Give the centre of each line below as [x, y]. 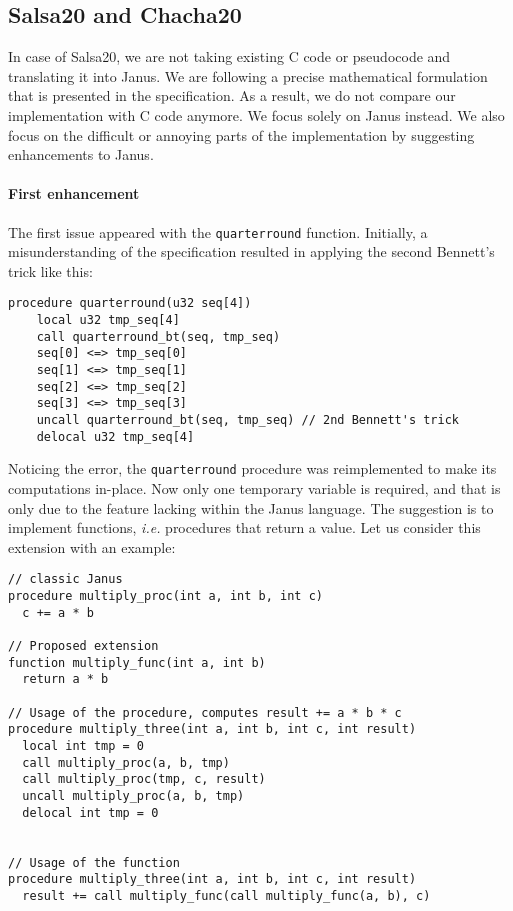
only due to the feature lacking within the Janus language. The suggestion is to [251, 507]
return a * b [65, 679]
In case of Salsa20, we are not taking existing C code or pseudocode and [229, 56]
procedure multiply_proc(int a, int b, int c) [165, 596]
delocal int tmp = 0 [90, 812]
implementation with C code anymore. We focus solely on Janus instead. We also [256, 114]
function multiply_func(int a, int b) [137, 662]
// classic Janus [65, 579]
